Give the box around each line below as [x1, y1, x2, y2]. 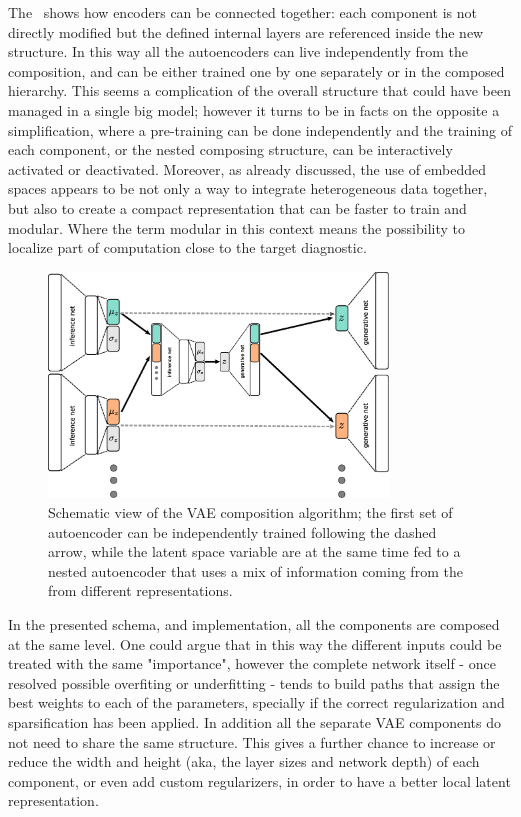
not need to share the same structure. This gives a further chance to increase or [8, 731, 496, 752]
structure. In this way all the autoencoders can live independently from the [8, 41, 469, 62]
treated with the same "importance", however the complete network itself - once [8, 653, 496, 674]
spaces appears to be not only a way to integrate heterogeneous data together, [8, 178, 488, 199]
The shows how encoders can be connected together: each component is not [8, 2, 477, 22]
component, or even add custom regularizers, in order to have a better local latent [8, 770, 511, 791]
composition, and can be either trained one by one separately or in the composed [8, 60, 505, 81]
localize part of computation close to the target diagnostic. [8, 237, 367, 258]
